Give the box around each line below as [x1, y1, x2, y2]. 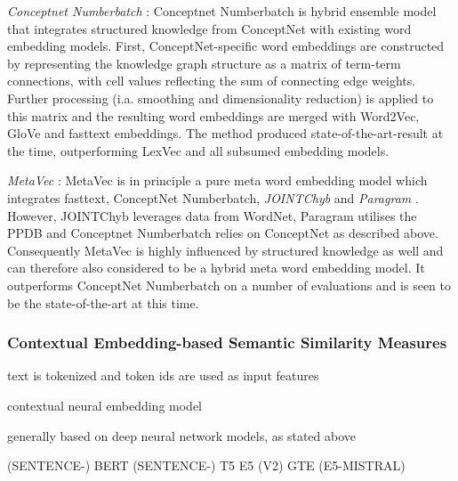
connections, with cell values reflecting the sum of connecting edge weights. [7, 71, 416, 90]
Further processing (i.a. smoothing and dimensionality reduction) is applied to [7, 88, 434, 107]
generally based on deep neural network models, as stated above [7, 426, 357, 444]
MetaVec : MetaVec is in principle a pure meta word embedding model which [7, 171, 428, 190]
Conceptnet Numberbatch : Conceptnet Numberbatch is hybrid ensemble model [7, 2, 437, 20]
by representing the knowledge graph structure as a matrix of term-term [7, 53, 401, 72]
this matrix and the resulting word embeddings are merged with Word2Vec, [7, 106, 420, 125]
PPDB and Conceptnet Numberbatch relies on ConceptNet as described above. [7, 224, 438, 242]
